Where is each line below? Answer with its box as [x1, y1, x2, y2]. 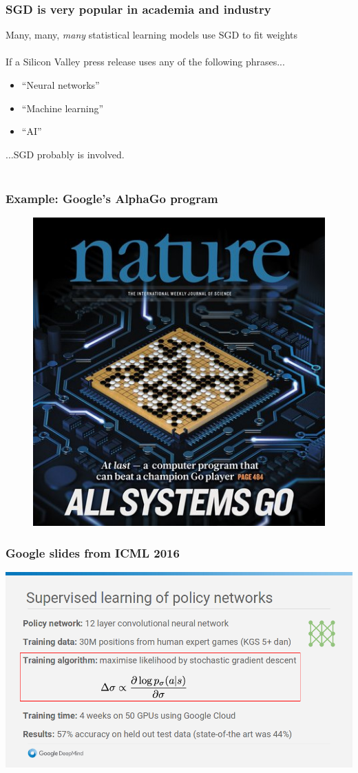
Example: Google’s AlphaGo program [6, 189, 218, 207]
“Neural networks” [21, 78, 100, 92]
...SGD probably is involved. [6, 147, 125, 161]
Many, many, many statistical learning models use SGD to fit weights [6, 28, 298, 42]
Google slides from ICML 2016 [6, 544, 180, 561]
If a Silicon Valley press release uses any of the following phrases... [6, 54, 285, 69]
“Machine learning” [21, 100, 104, 115]
